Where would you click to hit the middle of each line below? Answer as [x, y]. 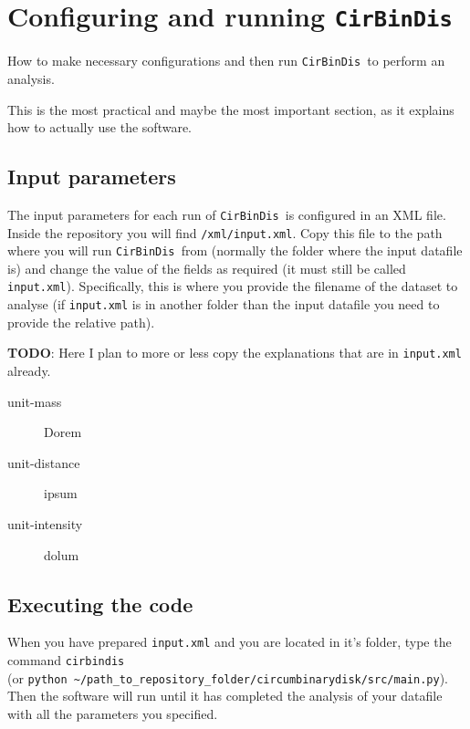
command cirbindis [66, 660]
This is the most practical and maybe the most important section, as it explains [231, 109]
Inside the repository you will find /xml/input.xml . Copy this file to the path [225, 232]
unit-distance [44, 462]
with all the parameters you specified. [113, 713]
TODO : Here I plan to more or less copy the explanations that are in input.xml [235, 353]
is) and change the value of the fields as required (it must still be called [207, 268]
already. [29, 371]
